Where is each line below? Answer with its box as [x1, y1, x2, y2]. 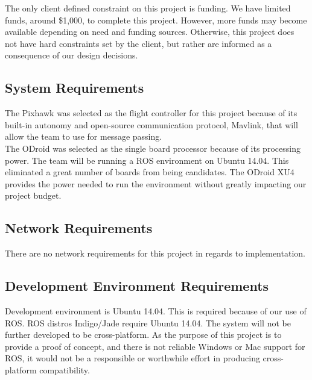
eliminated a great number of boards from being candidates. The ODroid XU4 [5, 166, 294, 178]
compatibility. [39, 363, 90, 376]
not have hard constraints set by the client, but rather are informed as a [5, 37, 272, 49]
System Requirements [5, 78, 144, 97]
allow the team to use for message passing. [5, 130, 162, 143]
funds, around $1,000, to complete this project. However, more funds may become [5, 13, 307, 26]
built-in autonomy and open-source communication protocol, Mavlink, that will [5, 118, 298, 131]
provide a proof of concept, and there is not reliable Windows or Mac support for [5, 340, 305, 352]
